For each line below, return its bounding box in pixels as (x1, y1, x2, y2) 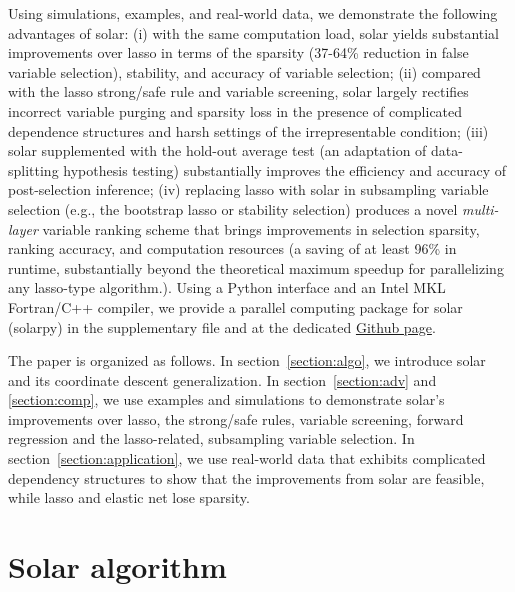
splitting (8, 159, 59, 180)
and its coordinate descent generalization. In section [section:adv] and (8, 369, 437, 390)
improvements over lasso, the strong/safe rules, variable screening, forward (8, 408, 464, 429)
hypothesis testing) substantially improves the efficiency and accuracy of (63, 159, 507, 180)
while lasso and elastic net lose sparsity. (8, 487, 250, 508)
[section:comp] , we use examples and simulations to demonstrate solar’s (8, 389, 445, 410)
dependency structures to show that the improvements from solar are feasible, (8, 467, 485, 488)
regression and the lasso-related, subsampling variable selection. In (8, 428, 415, 449)
